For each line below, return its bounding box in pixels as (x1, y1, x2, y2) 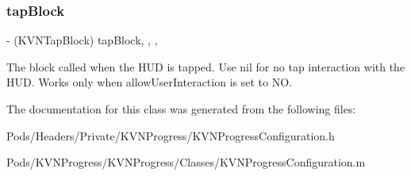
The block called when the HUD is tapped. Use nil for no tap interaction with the (6, 58, 405, 75)
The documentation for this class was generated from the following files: (6, 101, 356, 117)
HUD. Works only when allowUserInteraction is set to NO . (6, 74, 292, 90)
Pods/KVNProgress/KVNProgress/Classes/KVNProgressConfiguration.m (6, 154, 366, 170)
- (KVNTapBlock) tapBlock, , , (6, 32, 158, 48)
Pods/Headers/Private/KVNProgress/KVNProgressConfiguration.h (6, 127, 335, 143)
